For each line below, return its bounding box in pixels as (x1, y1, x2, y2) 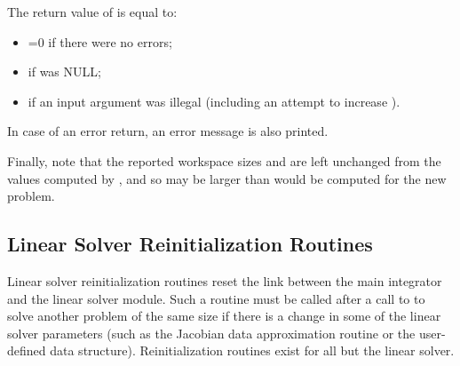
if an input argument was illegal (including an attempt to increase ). (28, 91, 401, 110)
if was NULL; (28, 62, 101, 81)
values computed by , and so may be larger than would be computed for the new (7, 169, 447, 187)
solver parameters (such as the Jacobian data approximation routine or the (7, 323, 416, 342)
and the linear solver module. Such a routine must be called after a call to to (7, 289, 425, 307)
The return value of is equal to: (7, 3, 178, 20)
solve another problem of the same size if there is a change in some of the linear (7, 306, 441, 325)
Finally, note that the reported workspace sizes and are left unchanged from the (7, 151, 441, 170)
